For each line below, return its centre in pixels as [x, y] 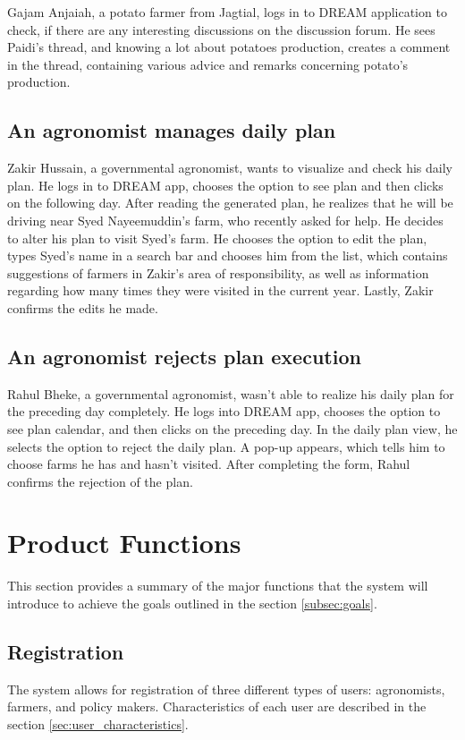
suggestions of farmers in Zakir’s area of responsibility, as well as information [218, 272]
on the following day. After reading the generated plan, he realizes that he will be [230, 203]
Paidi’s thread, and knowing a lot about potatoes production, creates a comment [229, 47]
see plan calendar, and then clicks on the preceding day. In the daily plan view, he [232, 428]
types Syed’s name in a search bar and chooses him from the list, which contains [228, 255]
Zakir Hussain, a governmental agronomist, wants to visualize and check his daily [230, 168]
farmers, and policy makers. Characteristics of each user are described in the [217, 706]
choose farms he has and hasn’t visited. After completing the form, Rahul [209, 464]
